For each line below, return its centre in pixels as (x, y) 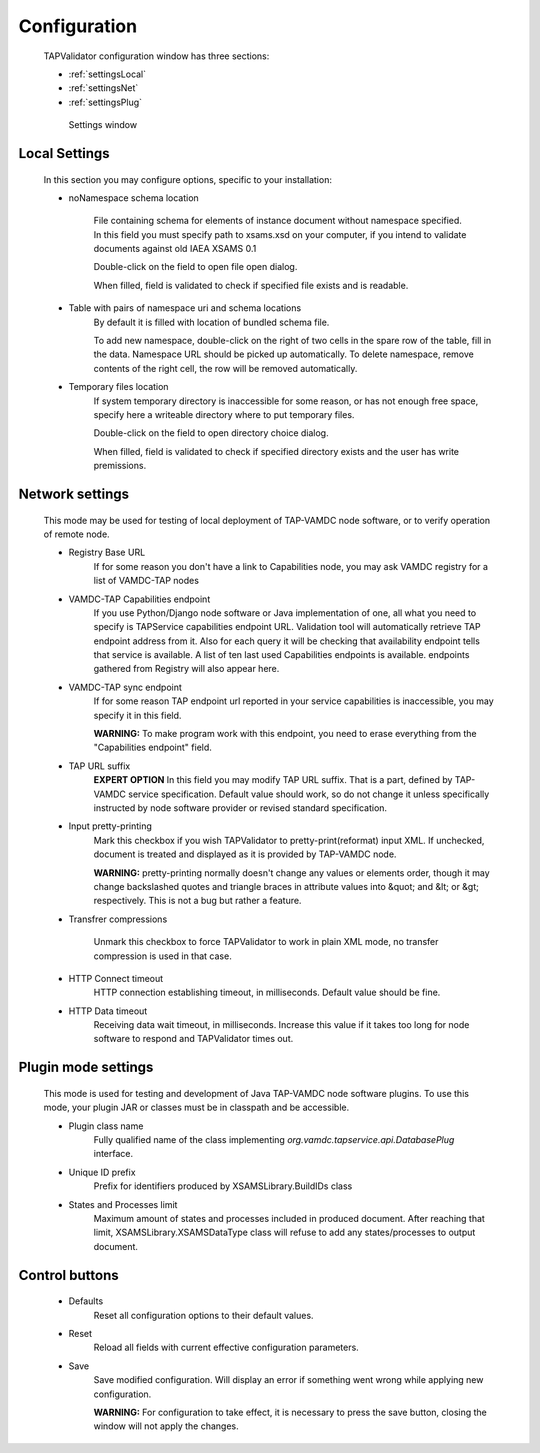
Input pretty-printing (110, 826)
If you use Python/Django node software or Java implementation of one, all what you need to (285, 612)
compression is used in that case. (162, 956)
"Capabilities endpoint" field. (152, 747)
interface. (113, 1154)
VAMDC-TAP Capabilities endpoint (139, 599)
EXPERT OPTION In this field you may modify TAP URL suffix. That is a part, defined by (273, 780)
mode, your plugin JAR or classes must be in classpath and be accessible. (196, 1107)
